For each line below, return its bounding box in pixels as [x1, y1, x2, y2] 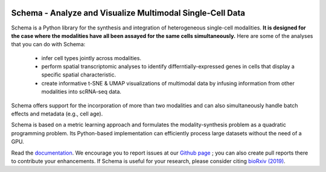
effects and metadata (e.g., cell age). [11, 110, 103, 117]
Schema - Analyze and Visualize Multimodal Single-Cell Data [11, 8, 246, 18]
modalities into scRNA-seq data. [41, 88, 122, 96]
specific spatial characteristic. [41, 71, 117, 78]
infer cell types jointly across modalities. [41, 54, 142, 61]
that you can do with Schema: [11, 41, 86, 48]
